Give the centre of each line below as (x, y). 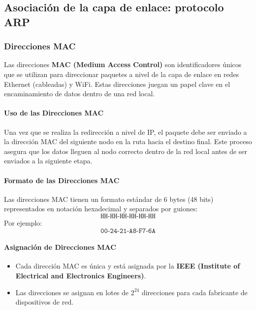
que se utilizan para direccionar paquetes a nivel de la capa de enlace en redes (122, 74)
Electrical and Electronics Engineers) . (81, 275)
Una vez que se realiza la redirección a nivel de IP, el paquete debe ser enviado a (126, 132)
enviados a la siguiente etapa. (48, 161)
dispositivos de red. (45, 302)
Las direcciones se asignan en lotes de (72, 292)
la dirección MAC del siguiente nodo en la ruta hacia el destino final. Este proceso (128, 141)
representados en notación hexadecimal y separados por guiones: (101, 209)
